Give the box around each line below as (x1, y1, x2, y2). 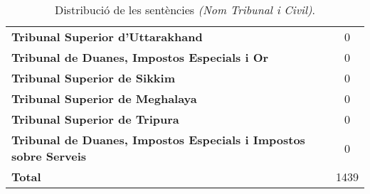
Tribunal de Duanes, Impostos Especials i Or (11, 49, 269, 65)
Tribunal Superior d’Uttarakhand (11, 28, 203, 45)
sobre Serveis (11, 148, 87, 164)
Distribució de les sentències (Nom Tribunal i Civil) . (54, 1, 316, 18)
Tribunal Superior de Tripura (11, 111, 179, 127)
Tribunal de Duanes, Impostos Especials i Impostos (11, 131, 305, 148)
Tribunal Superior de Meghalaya (11, 90, 197, 107)
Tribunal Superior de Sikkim (11, 70, 175, 86)
